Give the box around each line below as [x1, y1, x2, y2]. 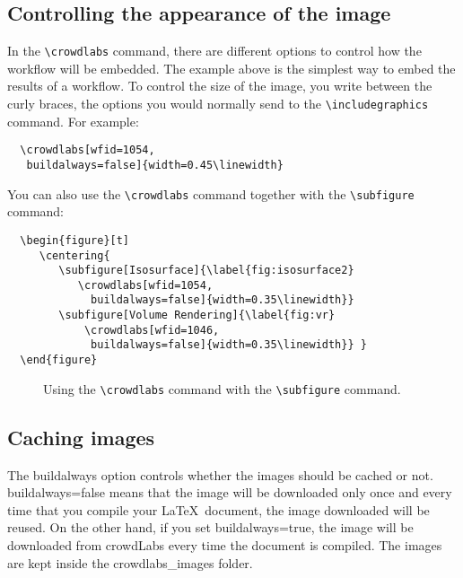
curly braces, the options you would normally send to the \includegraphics [7, 94, 429, 113]
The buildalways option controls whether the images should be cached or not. [7, 465, 433, 484]
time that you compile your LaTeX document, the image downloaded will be [7, 500, 430, 519]
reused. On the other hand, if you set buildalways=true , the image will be [7, 518, 414, 537]
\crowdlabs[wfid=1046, [83, 323, 220, 337]
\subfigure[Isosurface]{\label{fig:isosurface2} [58, 264, 354, 277]
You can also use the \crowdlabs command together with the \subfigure [7, 184, 415, 203]
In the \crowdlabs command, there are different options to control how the [7, 41, 422, 60]
